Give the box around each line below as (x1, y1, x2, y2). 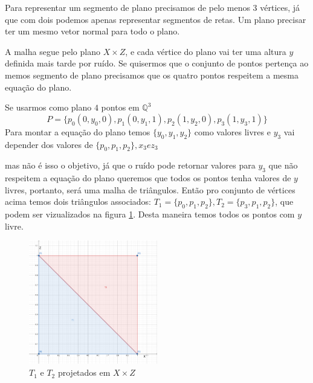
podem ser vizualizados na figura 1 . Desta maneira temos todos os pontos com (5, 208, 295, 220)
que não (268, 159, 298, 172)
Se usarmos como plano (5, 101, 92, 114)
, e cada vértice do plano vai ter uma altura (125, 45, 286, 57)
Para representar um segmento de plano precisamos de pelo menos (5, 1, 250, 13)
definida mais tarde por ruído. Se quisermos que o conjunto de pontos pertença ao (5, 57, 309, 69)
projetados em (57, 366, 111, 379)
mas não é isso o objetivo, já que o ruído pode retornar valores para (5, 159, 256, 172)
